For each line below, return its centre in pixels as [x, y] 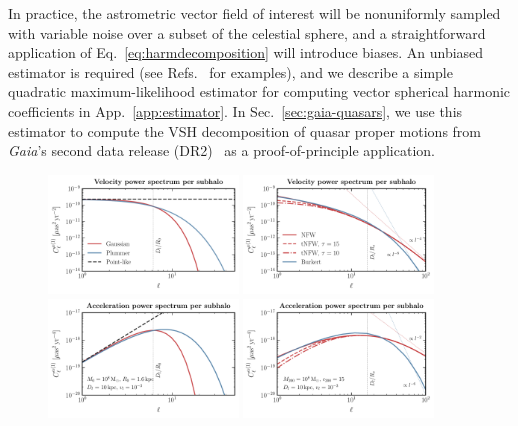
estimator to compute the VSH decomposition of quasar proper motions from [245, 130]
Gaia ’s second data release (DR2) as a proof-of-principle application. [221, 150]
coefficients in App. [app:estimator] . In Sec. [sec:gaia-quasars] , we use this [235, 110]
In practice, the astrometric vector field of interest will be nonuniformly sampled [254, 13]
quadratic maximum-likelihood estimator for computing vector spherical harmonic [259, 91]
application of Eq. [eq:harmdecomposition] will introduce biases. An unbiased [246, 52]
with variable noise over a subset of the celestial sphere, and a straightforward [247, 32]
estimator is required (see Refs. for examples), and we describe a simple [230, 71]
